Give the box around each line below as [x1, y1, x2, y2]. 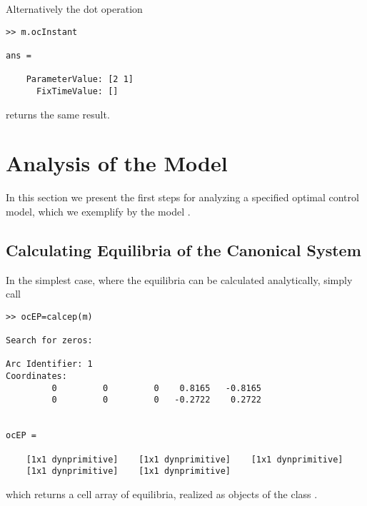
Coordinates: [6, 371, 67, 382]
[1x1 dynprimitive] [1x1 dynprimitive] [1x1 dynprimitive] [26, 454, 343, 465]
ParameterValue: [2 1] [26, 74, 134, 85]
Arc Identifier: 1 [6, 359, 93, 370]
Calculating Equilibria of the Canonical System [6, 238, 361, 260]
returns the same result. [6, 106, 110, 121]
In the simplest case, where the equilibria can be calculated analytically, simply [6, 272, 353, 287]
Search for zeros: [6, 335, 93, 346]
